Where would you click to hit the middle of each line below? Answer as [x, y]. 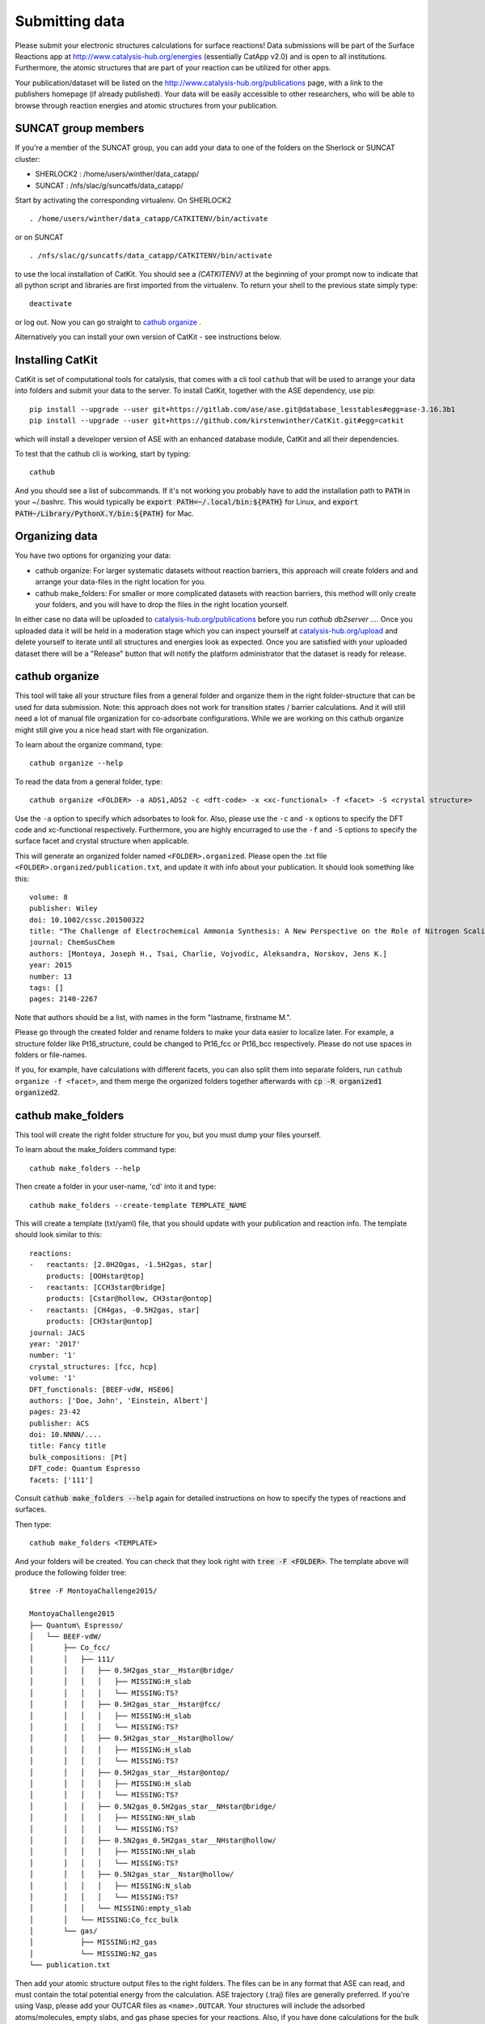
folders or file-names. [51, 1055]
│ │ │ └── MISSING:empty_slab [110, 1908]
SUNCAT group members [80, 128]
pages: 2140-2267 [63, 999]
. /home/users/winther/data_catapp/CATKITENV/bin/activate [149, 219]
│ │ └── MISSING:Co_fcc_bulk [104, 1920]
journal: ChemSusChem [72, 942]
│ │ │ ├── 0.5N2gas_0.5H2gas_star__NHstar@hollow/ [153, 1840]
